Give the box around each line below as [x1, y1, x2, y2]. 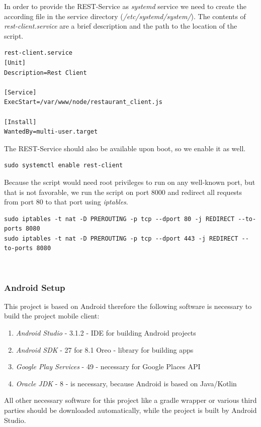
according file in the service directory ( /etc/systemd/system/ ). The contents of [4, 11, 246, 21]
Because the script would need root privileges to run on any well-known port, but [4, 176, 255, 187]
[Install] [4, 118, 37, 126]
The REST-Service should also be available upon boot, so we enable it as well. [4, 143, 246, 153]
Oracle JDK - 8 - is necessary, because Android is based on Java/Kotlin [16, 378, 237, 388]
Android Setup [4, 281, 65, 293]
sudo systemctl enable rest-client [4, 162, 123, 169]
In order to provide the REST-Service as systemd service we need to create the [4, 1, 246, 11]
